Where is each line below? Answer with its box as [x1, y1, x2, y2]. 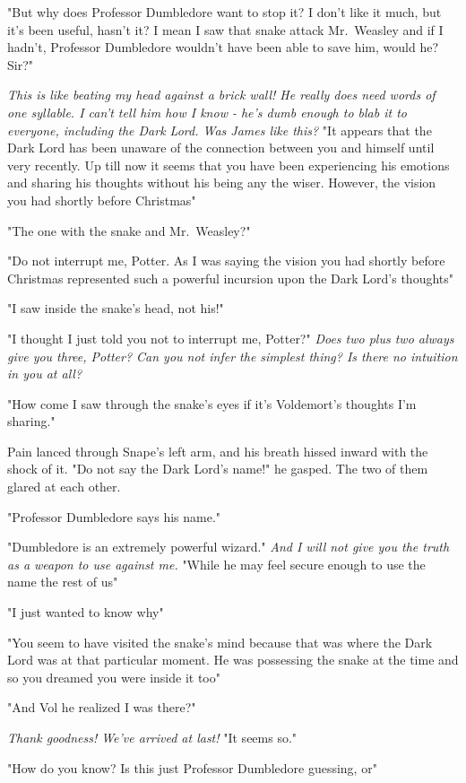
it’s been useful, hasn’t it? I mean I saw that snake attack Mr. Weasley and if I [7, 20, 444, 39]
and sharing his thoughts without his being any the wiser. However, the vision [7, 173, 436, 192]
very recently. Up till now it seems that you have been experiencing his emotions [7, 155, 450, 174]
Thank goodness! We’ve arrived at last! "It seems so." [7, 728, 298, 746]
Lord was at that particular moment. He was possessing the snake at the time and [7, 650, 459, 669]
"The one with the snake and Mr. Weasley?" [7, 221, 251, 239]
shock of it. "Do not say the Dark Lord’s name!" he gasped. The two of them [7, 459, 428, 478]
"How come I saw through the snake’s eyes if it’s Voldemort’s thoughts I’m [7, 394, 417, 413]
